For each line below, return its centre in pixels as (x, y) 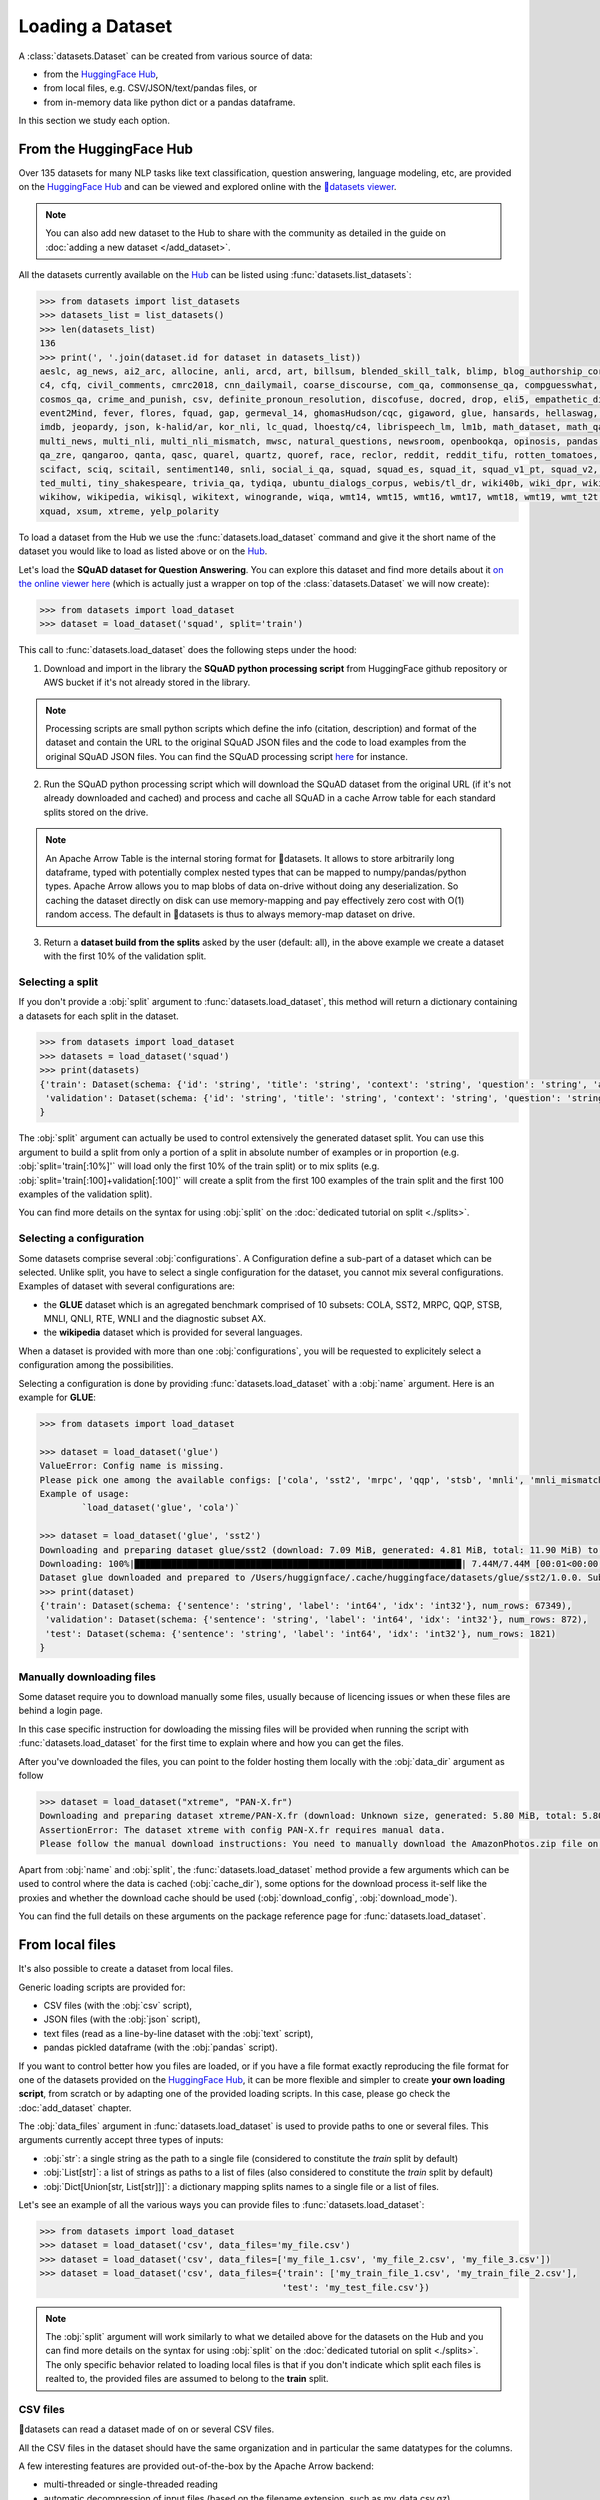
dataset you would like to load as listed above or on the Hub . (143, 551)
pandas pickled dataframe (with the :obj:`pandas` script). (161, 2047)
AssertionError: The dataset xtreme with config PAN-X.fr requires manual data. (242, 1829)
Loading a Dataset (95, 26)
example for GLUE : (57, 1397)
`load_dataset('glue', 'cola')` (160, 1508)
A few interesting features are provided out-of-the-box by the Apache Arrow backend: (196, 2466)
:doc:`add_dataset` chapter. (75, 2107)
